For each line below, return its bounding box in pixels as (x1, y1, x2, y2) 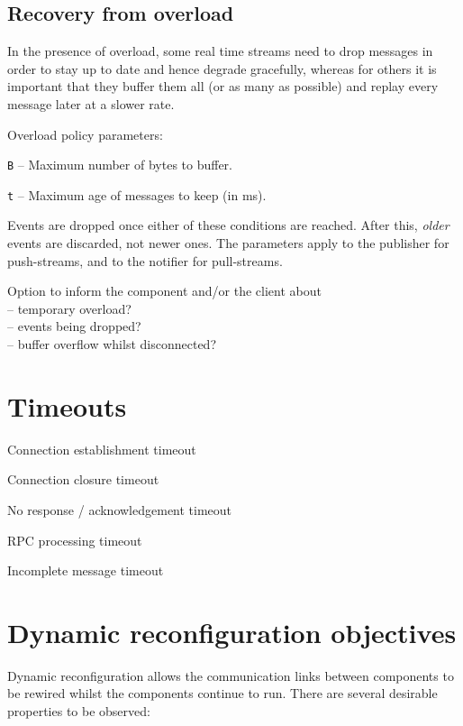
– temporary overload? (7, 299, 132, 317)
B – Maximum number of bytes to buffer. (7, 155, 232, 174)
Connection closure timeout (7, 470, 159, 489)
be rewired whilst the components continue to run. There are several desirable (7, 684, 438, 703)
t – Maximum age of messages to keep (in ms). (7, 185, 267, 204)
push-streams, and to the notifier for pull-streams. (7, 251, 283, 270)
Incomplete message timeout (7, 561, 164, 580)
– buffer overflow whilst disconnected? (7, 335, 216, 354)
